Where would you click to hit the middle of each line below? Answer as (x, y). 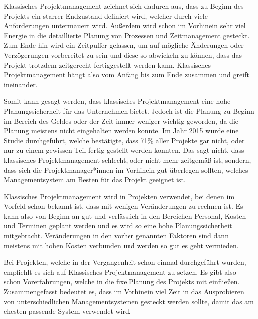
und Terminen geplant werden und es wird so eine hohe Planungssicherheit (118, 225)
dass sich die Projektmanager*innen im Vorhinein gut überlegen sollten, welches (126, 169)
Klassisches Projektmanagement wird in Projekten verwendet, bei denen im (119, 196)
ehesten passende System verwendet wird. (67, 311)
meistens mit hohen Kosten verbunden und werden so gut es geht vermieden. (121, 245)
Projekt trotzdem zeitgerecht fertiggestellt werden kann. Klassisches (107, 65)
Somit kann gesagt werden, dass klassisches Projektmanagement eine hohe (117, 101)
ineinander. (21, 84)
